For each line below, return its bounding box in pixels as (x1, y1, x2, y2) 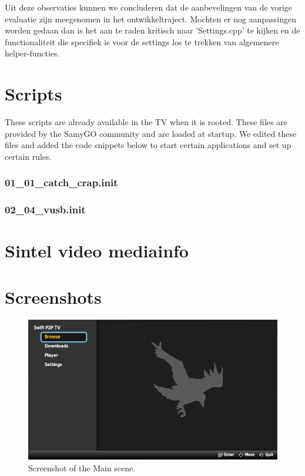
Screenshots (5, 284, 102, 309)
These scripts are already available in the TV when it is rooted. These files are (5, 116, 287, 128)
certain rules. (5, 150, 52, 162)
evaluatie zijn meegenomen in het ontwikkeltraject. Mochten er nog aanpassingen (5, 12, 297, 25)
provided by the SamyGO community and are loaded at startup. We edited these (5, 127, 297, 139)
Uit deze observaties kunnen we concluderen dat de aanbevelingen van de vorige (5, 1, 293, 13)
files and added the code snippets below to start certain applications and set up (5, 139, 291, 151)
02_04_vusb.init (5, 202, 86, 217)
